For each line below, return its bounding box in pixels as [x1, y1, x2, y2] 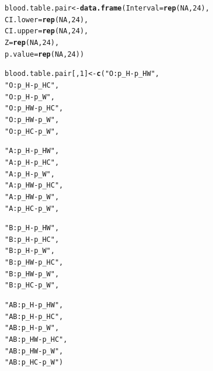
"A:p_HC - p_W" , [5, 204, 60, 213]
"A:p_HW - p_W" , [5, 192, 60, 201]
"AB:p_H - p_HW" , [5, 301, 64, 310]
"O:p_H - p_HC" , [5, 81, 60, 89]
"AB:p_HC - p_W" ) [5, 358, 64, 367]
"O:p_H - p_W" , [5, 92, 55, 101]
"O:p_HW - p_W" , [5, 115, 60, 124]
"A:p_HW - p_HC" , [5, 181, 64, 190]
